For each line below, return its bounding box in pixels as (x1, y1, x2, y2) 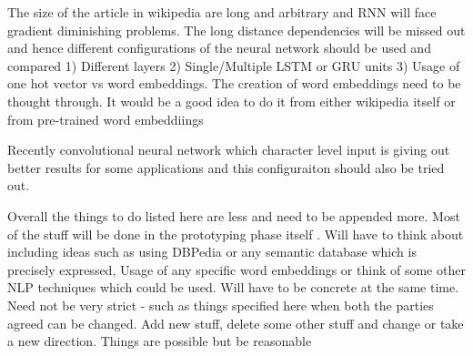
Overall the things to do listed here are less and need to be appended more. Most (7, 206, 460, 225)
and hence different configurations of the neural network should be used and (7, 38, 431, 57)
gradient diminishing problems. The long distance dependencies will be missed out (7, 20, 466, 39)
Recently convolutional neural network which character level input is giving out (7, 140, 450, 159)
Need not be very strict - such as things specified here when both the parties (7, 295, 434, 314)
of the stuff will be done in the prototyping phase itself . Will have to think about (7, 224, 464, 243)
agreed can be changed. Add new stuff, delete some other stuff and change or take (7, 313, 464, 332)
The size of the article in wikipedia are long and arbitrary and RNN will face (7, 3, 437, 21)
